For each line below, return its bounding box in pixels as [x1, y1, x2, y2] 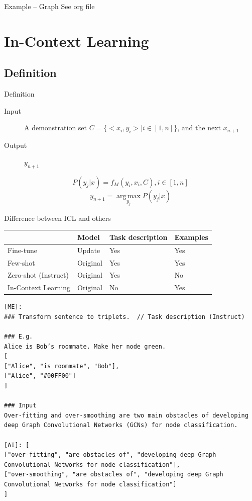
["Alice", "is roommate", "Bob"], [4, 362, 119, 370]
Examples [174, 231, 208, 242]
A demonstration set [24, 122, 87, 133]
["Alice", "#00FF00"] [4, 372, 76, 380]
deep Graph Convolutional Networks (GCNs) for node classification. [4, 422, 238, 429]
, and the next [177, 122, 221, 133]
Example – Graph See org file [4, 1, 95, 11]
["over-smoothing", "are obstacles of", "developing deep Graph [4, 471, 223, 478]
